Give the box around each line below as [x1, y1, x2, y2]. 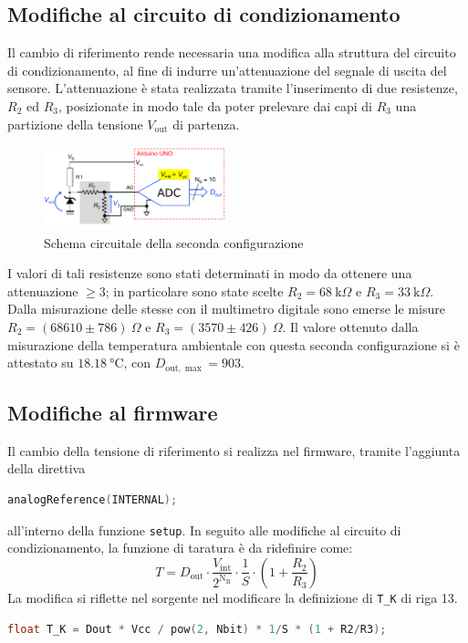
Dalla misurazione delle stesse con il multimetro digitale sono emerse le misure [7, 299, 445, 318]
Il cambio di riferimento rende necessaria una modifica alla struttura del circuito [7, 43, 456, 62]
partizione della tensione [7, 114, 143, 133]
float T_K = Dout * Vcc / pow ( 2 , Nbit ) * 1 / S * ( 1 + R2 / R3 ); [7, 622, 387, 636]
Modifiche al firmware [7, 399, 218, 427]
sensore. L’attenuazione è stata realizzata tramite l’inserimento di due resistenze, [7, 78, 458, 98]
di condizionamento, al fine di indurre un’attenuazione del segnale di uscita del [7, 60, 447, 79]
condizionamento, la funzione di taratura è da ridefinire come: [7, 538, 353, 557]
